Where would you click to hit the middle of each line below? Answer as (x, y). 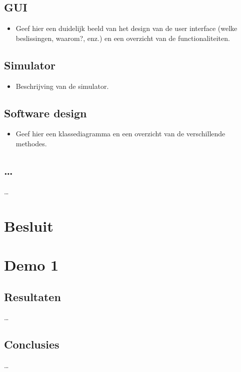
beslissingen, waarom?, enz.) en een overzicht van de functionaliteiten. (123, 38)
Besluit (29, 225)
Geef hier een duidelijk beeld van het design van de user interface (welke (126, 28)
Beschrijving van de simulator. (62, 86)
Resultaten (32, 296)
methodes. (31, 143)
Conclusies (32, 344)
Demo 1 (31, 264)
